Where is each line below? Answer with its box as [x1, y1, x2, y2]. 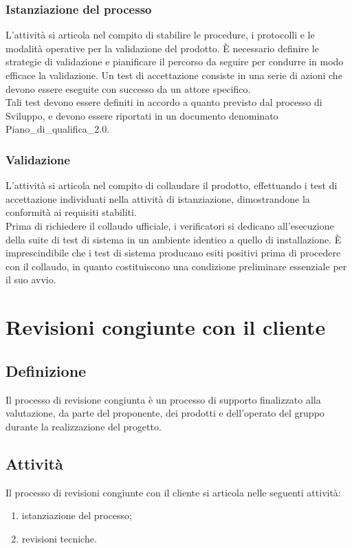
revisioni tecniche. [21, 531, 97, 545]
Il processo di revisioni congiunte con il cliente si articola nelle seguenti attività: [5, 485, 341, 499]
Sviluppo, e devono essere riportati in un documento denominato [5, 108, 278, 122]
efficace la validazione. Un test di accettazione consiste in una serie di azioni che [5, 68, 342, 82]
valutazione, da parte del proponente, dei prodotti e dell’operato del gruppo [5, 406, 324, 420]
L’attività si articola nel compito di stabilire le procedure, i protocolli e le [5, 28, 315, 42]
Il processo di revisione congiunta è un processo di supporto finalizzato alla [5, 392, 321, 406]
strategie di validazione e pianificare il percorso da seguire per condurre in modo [5, 54, 344, 69]
